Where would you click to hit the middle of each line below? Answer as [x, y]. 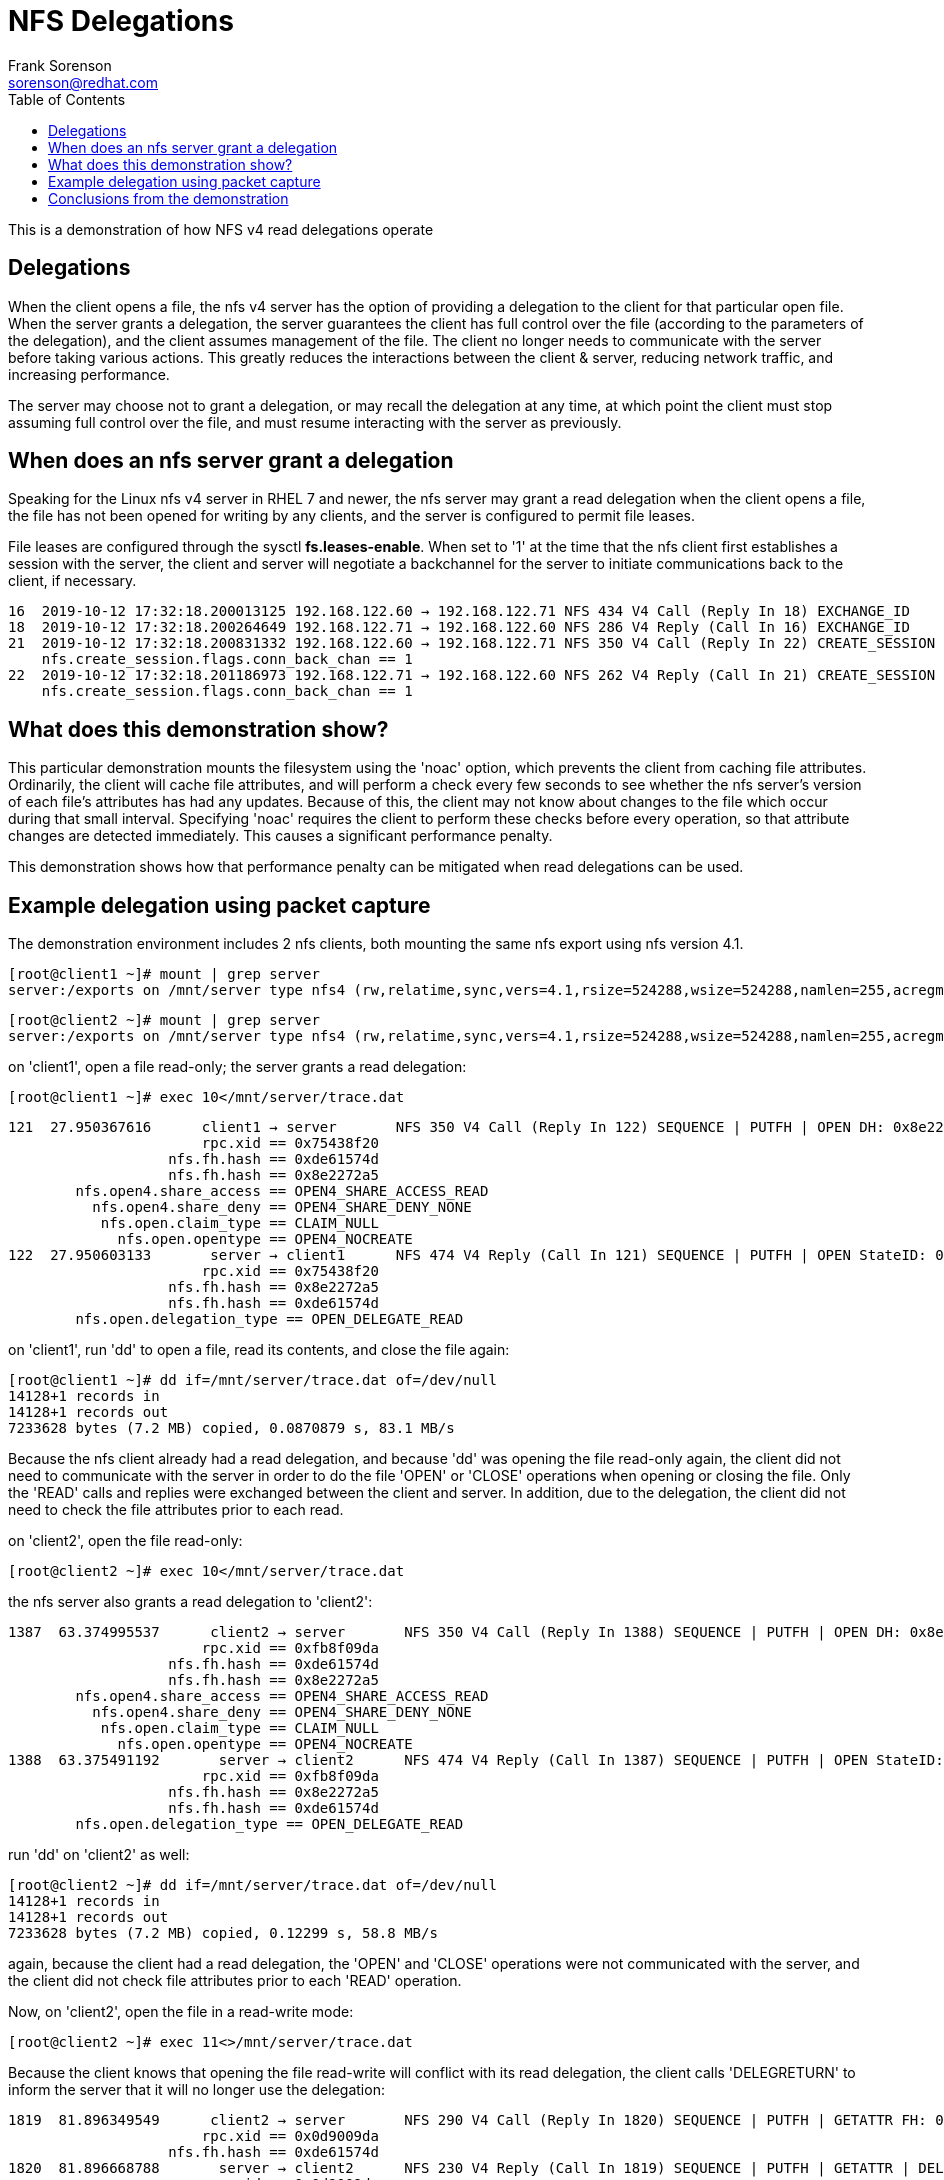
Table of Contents [67, 99]
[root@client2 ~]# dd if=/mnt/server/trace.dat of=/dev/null [252, 1885]
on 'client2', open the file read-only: [125, 1541]
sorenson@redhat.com [83, 82]
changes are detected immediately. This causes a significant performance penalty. [280, 836]
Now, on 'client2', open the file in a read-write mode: [181, 2012]
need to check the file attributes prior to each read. [176, 1510]
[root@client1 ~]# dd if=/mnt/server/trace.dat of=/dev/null [252, 1380]
